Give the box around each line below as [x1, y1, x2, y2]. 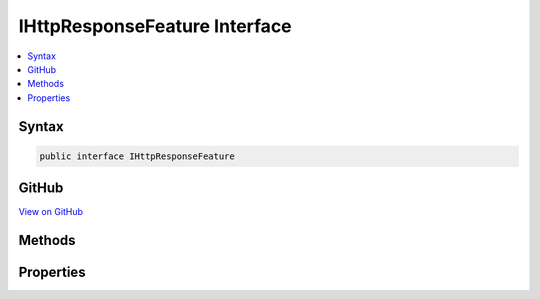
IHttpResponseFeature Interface [18, 15, 292, 37]
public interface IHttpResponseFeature [39, 150, 235, 162]
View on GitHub [18, 206, 84, 218]
